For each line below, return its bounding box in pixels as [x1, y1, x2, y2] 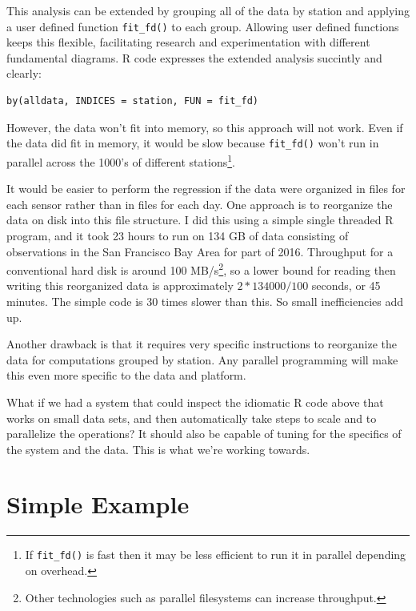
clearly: [6, 65, 42, 82]
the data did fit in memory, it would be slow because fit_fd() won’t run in [6, 135, 379, 151]
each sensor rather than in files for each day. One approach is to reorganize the [6, 195, 393, 212]
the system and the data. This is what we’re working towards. [6, 440, 310, 457]
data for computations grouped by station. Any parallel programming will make [6, 351, 398, 368]
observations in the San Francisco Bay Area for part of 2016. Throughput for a [6, 243, 394, 259]
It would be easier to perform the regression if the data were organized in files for [6, 180, 406, 197]
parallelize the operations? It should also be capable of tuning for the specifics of [6, 425, 402, 442]
